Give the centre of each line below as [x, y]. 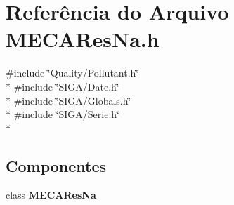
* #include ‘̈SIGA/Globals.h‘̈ [69, 100]
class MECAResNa [51, 195]
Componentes [56, 165]
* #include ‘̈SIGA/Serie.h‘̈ [63, 114]
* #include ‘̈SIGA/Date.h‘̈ [63, 86]
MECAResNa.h [83, 39]
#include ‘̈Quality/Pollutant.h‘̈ [72, 73]
